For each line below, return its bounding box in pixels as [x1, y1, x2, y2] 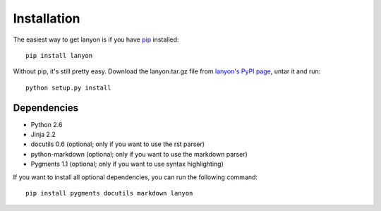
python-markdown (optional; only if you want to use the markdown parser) [30, 150, 248, 158]
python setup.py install [25, 83, 111, 92]
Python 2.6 [30, 120, 63, 128]
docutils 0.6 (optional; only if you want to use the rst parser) [30, 140, 205, 148]
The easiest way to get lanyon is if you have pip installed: [13, 35, 179, 44]
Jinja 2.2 [30, 131, 56, 139]
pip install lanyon [25, 52, 93, 59]
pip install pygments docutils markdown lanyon [25, 189, 193, 197]
